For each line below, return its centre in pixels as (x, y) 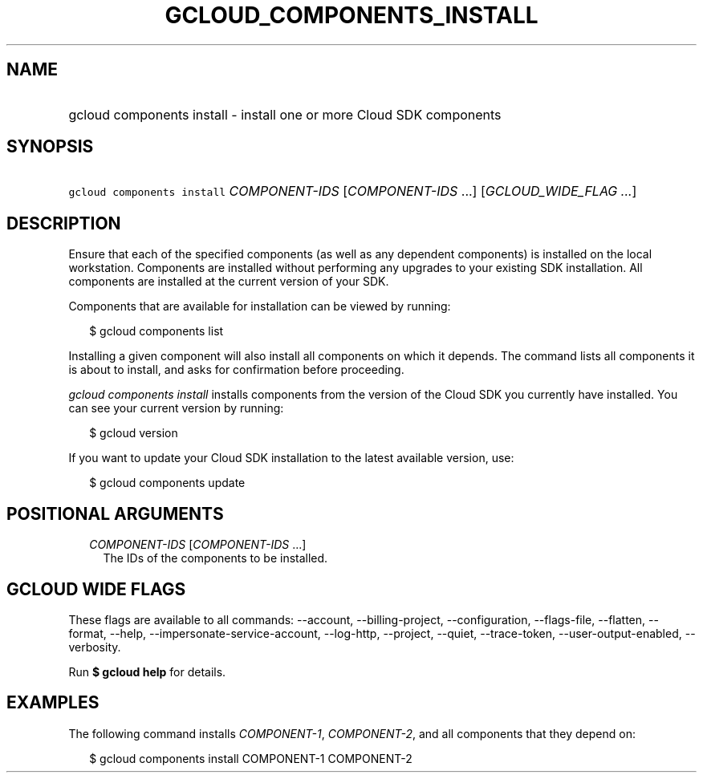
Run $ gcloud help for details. (147, 671)
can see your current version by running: (176, 408)
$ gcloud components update (167, 483)
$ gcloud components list (156, 331)
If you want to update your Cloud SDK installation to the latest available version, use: (291, 458)
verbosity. (95, 647)
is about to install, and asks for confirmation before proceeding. (236, 370)
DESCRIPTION (64, 223)
